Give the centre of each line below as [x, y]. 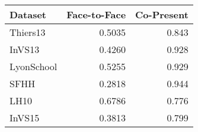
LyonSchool [33, 66]
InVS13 [25, 49]
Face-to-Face [96, 14]
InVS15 [25, 118]
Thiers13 [28, 32]
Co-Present [162, 14]
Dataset [28, 14]
